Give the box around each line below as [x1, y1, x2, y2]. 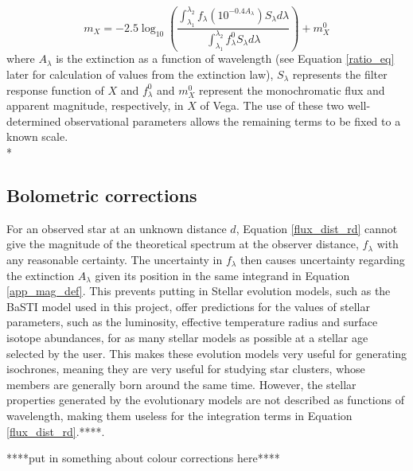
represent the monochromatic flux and [199, 81, 385, 98]
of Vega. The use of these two [200, 97, 345, 114]
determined [6, 112, 61, 129]
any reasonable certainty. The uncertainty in [6, 251, 223, 267]
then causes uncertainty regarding [240, 251, 405, 267]
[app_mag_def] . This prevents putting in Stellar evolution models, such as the [6, 282, 391, 299]
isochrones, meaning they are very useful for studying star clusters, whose [6, 360, 365, 377]
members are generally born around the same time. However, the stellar [6, 376, 357, 392]
